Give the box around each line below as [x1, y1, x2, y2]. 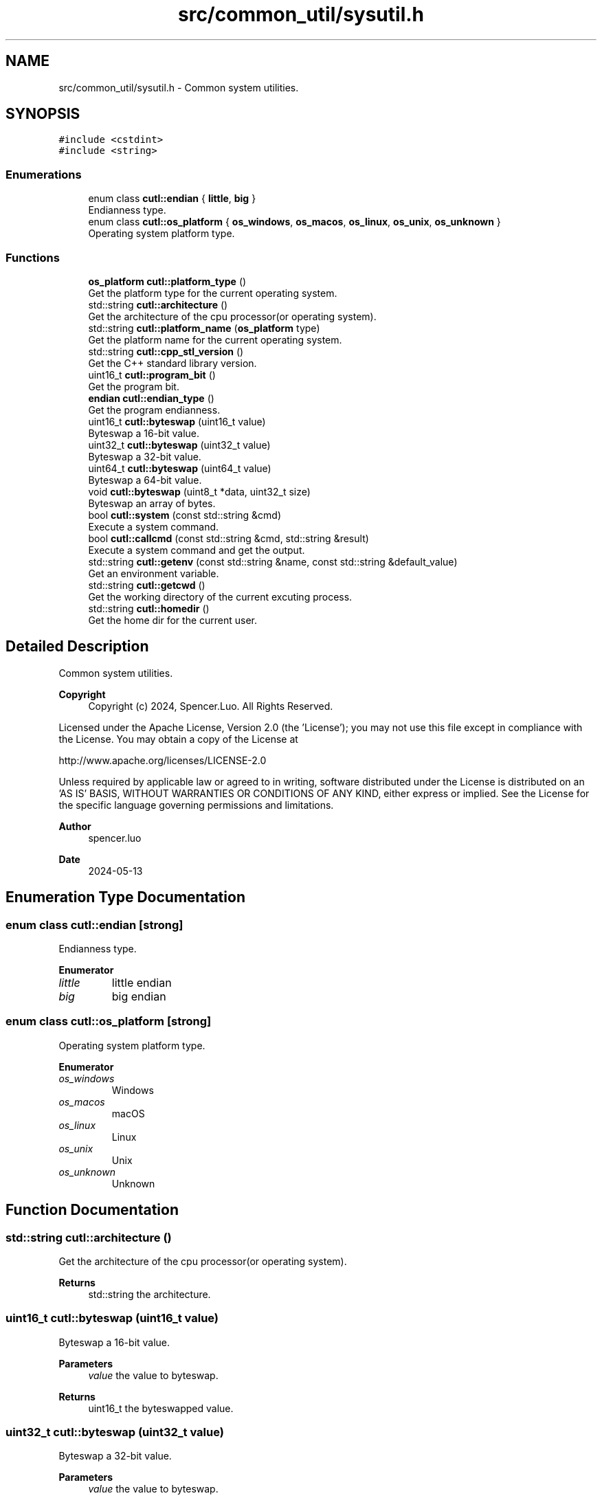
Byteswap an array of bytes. [88, 497, 216, 509]
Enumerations [5, 167, 82, 181]
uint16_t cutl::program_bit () [88, 368, 216, 381]
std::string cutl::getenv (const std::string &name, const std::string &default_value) [88, 555, 458, 568]
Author [58, 820, 91, 832]
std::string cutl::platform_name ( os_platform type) [88, 322, 320, 334]
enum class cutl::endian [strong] [5, 917, 183, 932]
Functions [5, 250, 60, 265]
